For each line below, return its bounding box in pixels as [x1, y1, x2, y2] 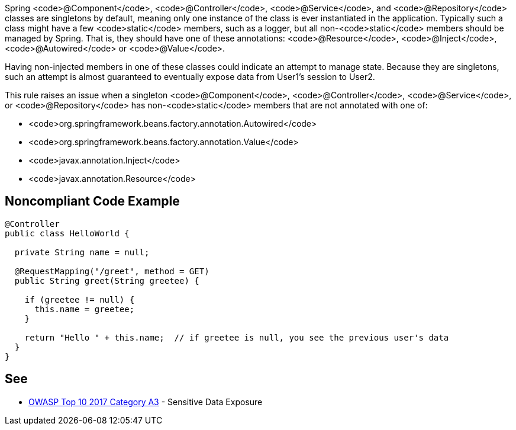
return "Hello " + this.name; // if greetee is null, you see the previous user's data [24, 332, 449, 342]
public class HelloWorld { [5, 228, 130, 238]
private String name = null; [14, 247, 150, 257]
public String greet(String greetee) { [14, 275, 199, 285]
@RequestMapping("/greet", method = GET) [14, 266, 209, 276]
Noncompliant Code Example [5, 194, 180, 209]
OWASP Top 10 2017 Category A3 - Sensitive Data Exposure [28, 396, 263, 407]
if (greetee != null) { [24, 294, 135, 304]
